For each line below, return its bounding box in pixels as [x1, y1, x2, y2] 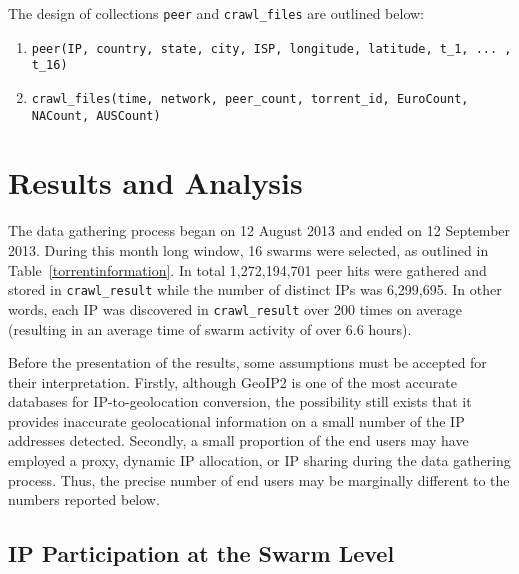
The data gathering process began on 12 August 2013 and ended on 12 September [8, 220, 511, 241]
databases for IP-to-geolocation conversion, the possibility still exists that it [8, 391, 472, 412]
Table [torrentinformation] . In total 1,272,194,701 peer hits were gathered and [8, 259, 487, 280]
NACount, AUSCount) [31, 108, 161, 123]
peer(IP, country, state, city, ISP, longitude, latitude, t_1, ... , [31, 41, 512, 56]
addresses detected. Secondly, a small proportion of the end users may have [8, 430, 469, 451]
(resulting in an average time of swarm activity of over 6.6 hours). [8, 318, 412, 339]
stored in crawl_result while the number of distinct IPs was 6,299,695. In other [8, 279, 502, 300]
